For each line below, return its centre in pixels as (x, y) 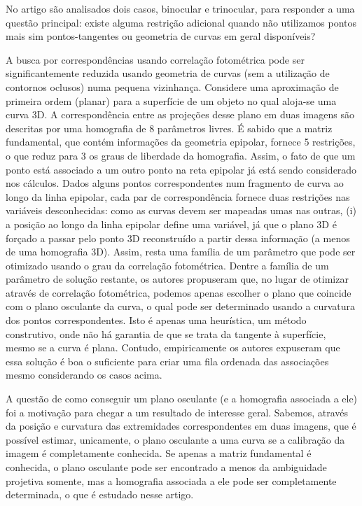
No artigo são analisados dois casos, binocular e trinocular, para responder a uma (180, 8)
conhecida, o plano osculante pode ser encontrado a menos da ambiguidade (166, 467)
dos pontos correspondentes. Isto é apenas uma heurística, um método (156, 320)
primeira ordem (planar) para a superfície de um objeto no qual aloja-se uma (171, 100)
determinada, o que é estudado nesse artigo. (100, 494)
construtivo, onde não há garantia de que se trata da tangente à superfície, (166, 333)
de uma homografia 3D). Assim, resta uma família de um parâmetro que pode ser (181, 252)
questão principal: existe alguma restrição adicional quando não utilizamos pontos (181, 22)
